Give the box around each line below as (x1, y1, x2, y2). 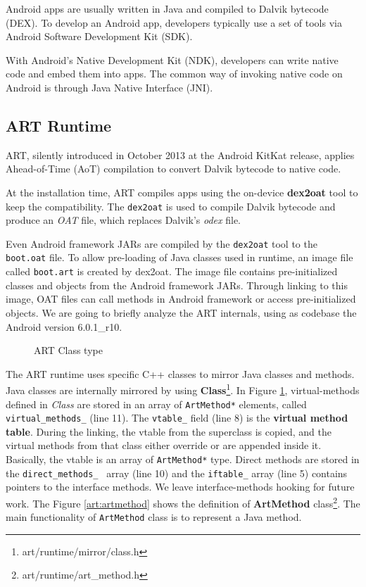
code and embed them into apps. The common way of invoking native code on (6, 66, 343, 81)
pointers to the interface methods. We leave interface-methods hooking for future (6, 479, 355, 494)
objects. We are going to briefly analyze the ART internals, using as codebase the (6, 305, 357, 320)
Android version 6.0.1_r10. (6, 319, 122, 334)
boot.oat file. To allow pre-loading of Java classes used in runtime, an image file (6, 250, 353, 265)
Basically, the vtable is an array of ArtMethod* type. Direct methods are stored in (6, 452, 360, 467)
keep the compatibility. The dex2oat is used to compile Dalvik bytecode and (6, 198, 336, 213)
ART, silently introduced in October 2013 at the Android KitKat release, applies (6, 147, 355, 162)
